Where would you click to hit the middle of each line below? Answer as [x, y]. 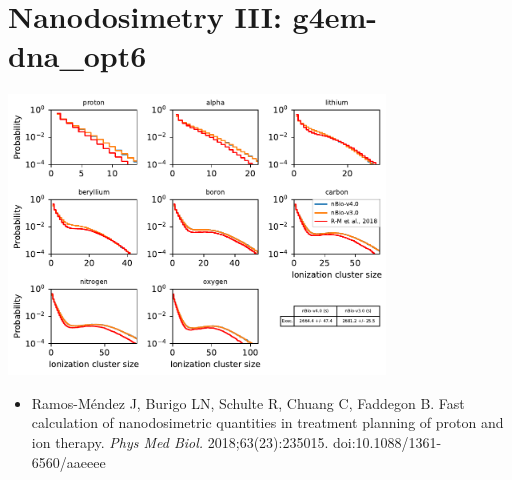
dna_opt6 [77, 55]
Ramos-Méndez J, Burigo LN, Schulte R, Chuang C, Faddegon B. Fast [248, 402]
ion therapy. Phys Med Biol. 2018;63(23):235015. [180, 441]
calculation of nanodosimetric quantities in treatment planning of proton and [267, 422]
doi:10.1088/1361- [387, 441]
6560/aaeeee [68, 461]
